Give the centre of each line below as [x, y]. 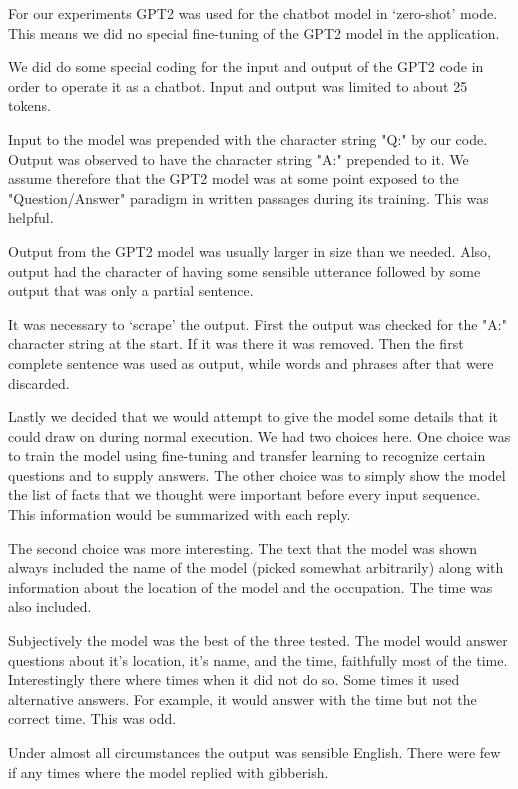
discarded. [39, 382]
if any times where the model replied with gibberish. [168, 771]
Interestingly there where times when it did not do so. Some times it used [234, 679]
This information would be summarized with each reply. [179, 514]
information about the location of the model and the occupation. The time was [250, 586]
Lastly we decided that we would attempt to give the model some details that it [253, 416]
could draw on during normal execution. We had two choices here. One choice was [259, 435]
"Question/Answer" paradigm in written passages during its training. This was [248, 197]
